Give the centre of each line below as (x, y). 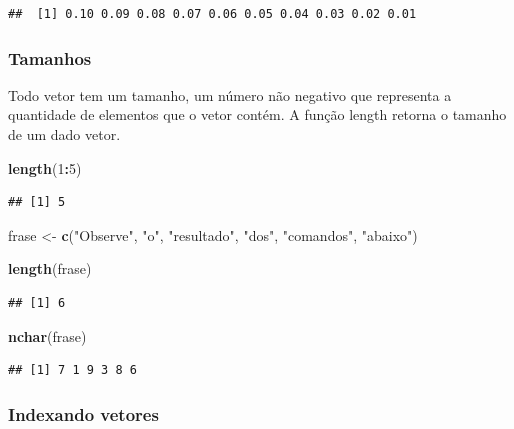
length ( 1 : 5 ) (45, 167)
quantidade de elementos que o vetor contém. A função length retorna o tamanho (257, 114)
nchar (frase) (47, 335)
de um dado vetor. (64, 134)
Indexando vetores (83, 413)
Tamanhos (50, 57)
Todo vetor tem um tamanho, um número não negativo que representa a (230, 94)
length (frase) (50, 268)
